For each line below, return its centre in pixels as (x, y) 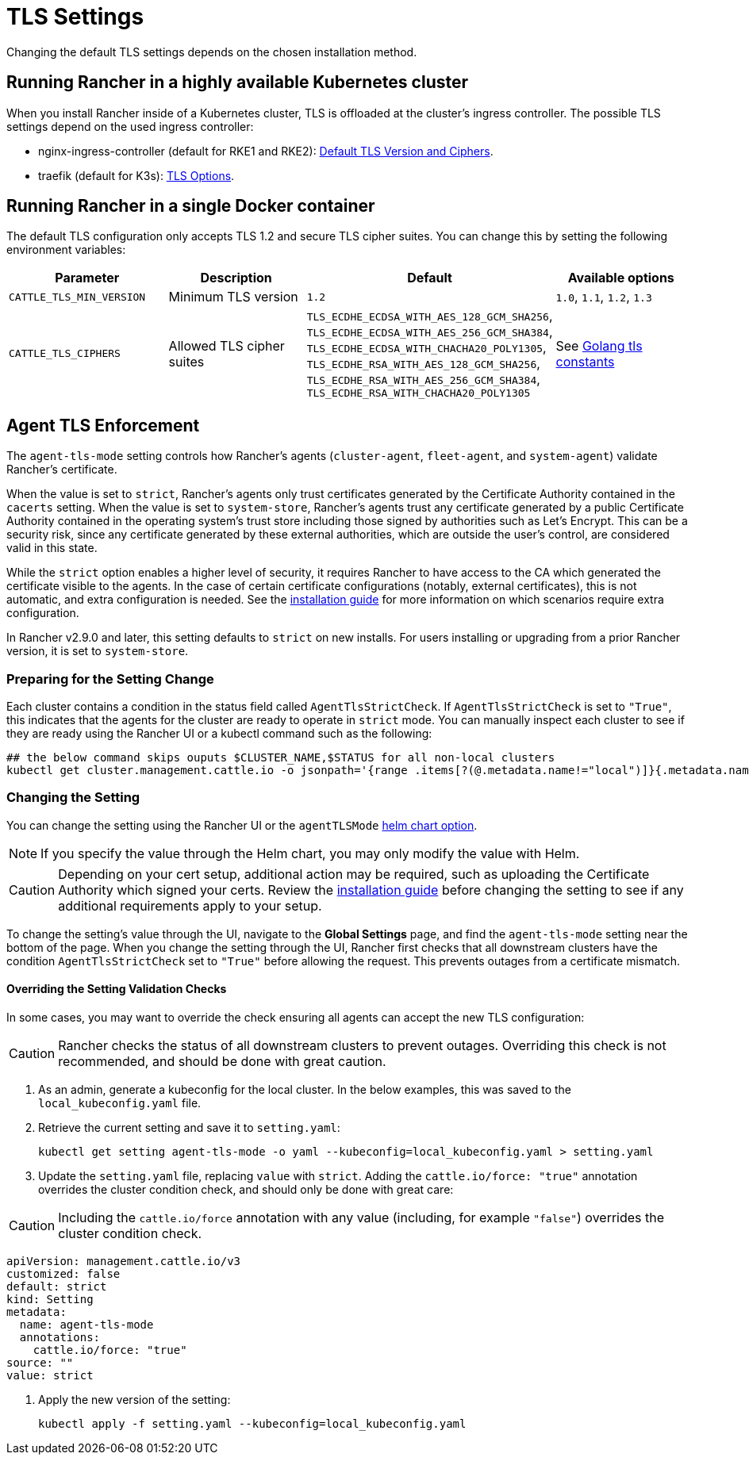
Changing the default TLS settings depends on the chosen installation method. (212, 52)
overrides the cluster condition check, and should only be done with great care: (246, 1189)
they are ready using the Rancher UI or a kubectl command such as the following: (219, 734)
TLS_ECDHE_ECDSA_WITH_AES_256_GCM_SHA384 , (430, 332)
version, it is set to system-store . (98, 651)
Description (236, 278)
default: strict (57, 1287)
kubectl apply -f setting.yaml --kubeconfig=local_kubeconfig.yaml (252, 1424)
